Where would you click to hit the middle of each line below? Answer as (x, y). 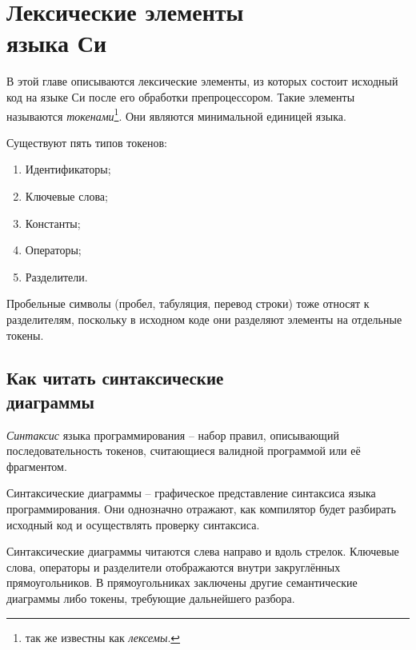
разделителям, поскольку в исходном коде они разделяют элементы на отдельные (204, 319)
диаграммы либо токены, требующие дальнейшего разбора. (151, 598)
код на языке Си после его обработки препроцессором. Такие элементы (181, 96)
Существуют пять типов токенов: (87, 142)
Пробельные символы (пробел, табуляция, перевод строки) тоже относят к (188, 303)
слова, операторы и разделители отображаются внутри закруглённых (174, 566)
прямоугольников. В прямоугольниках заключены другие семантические (182, 582)
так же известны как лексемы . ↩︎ (103, 637)
